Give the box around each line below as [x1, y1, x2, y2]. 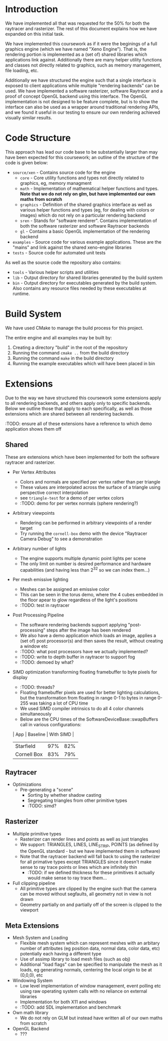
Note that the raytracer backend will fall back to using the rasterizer [20, 853, 160, 859]
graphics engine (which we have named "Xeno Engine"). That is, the [5, 46, 147, 52]
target [20, 525, 33, 531]
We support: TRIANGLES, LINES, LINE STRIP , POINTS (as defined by [20, 841, 159, 849]
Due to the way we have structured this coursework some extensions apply [5, 394, 161, 401]
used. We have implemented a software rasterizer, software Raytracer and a [5, 88, 163, 94]
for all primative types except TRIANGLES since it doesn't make [20, 859, 152, 865]
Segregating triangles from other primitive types [27, 797, 127, 804]
